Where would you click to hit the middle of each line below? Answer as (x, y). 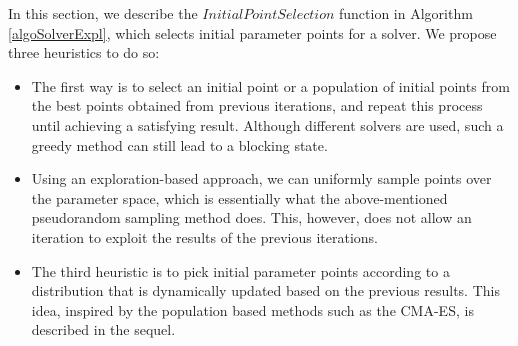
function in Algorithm (406, 13)
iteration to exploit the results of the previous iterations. (205, 236)
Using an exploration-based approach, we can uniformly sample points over (261, 178)
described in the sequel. (103, 329)
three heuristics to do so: (84, 52)
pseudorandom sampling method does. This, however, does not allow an (251, 217)
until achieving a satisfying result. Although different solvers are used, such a (267, 124)
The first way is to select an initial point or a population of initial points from (270, 85)
